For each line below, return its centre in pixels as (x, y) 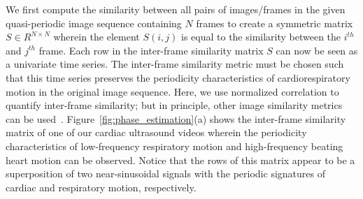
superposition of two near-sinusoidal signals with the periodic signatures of (165, 174)
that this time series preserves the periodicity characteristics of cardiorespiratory (178, 77)
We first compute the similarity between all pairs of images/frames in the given (176, 9)
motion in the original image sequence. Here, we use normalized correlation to (172, 91)
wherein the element (97, 37)
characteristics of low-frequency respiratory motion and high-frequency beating (175, 146)
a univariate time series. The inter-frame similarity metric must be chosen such (175, 64)
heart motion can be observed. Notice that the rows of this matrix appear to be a (180, 160)
